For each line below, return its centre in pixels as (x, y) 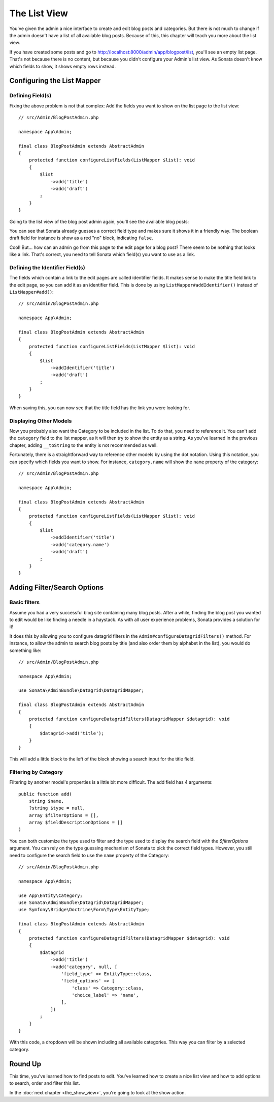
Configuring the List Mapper (55, 81)
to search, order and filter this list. (45, 1083)
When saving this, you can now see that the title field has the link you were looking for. (100, 408)
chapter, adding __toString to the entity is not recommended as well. (83, 445)
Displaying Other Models (41, 421)
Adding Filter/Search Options (57, 588)
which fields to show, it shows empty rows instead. (63, 66)
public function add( (45, 794)
